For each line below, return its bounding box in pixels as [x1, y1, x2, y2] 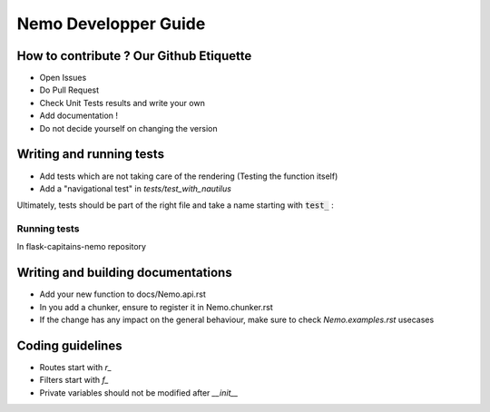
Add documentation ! [39, 110, 118, 122]
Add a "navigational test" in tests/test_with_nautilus [39, 182, 231, 194]
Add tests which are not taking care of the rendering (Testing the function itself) [39, 171, 338, 181]
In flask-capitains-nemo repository [16, 241, 147, 252]
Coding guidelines [16, 338, 122, 353]
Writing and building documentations [16, 265, 232, 280]
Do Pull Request [39, 84, 100, 95]
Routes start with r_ [39, 362, 113, 373]
